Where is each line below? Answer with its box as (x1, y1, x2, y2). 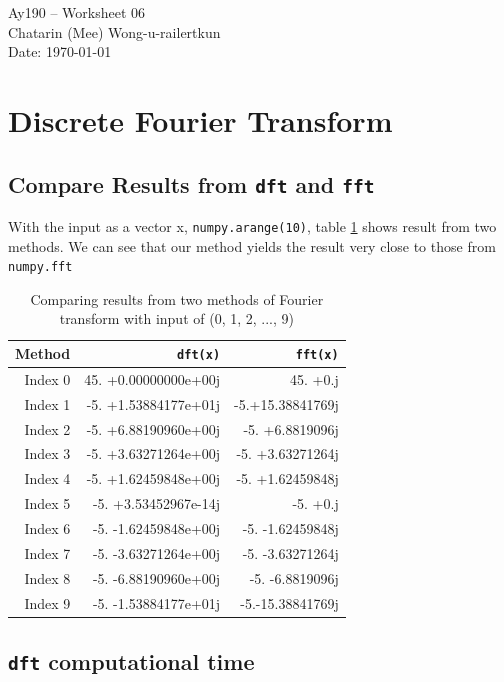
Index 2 (24, 418, 71, 439)
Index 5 (24, 493, 71, 514)
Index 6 (24, 518, 71, 538)
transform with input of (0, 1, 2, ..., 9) (59, 308, 294, 329)
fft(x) (295, 348, 339, 363)
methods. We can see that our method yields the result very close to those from (8, 235, 496, 256)
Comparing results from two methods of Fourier (30, 288, 324, 309)
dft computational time (8, 646, 255, 677)
